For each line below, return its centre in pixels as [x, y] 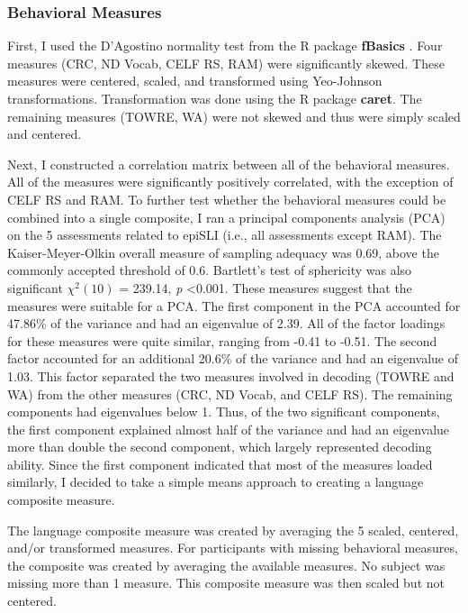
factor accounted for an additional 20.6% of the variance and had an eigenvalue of [233, 358]
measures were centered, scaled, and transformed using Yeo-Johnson [195, 81]
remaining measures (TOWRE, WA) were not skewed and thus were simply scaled [234, 116]
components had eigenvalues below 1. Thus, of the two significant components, [224, 412]
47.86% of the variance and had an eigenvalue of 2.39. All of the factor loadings [226, 323]
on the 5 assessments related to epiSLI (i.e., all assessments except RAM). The [225, 235]
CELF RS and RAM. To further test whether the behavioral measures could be [227, 199]
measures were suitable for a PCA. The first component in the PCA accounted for [234, 305]
